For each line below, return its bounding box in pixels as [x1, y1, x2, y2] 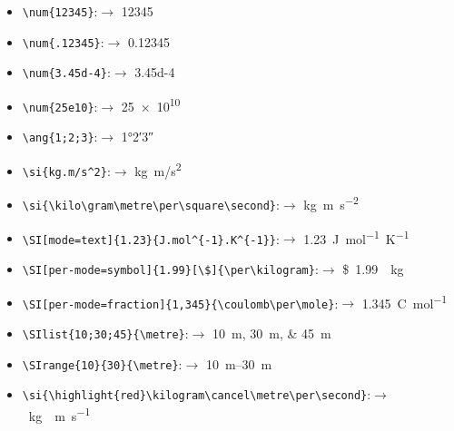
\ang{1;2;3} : [22, 127, 98, 146]
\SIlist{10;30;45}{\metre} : [22, 323, 189, 342]
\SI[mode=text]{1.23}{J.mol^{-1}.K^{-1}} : [22, 229, 280, 248]
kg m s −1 [28, 403, 91, 425]
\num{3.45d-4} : [22, 63, 111, 82]
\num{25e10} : [22, 96, 98, 115]
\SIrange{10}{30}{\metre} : [22, 354, 183, 373]
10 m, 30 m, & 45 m [212, 323, 331, 342]
